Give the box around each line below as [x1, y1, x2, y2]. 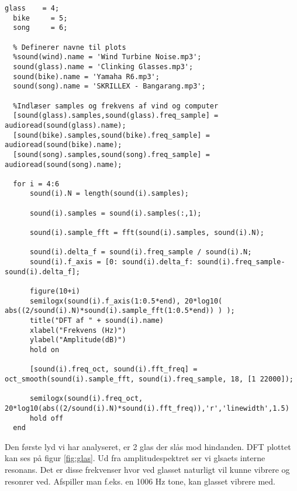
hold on [29, 345, 60, 354]
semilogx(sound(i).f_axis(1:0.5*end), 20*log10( [29, 296, 223, 305]
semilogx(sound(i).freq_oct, [29, 394, 143, 403]
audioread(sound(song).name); [5, 160, 122, 169]
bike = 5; [13, 13, 68, 22]
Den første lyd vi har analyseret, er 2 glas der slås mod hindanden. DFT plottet [5, 440, 291, 452]
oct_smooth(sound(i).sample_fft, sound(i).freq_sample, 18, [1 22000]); [5, 374, 293, 383]
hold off [29, 414, 64, 422]
